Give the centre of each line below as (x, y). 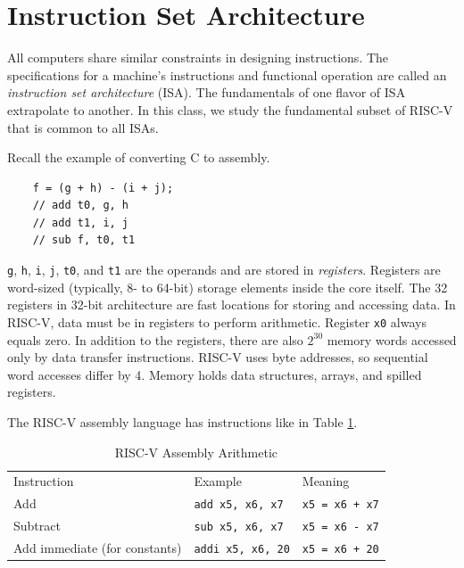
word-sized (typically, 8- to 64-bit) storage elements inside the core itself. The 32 (228, 287)
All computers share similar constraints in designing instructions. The (198, 58)
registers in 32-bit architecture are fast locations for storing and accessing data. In (232, 305)
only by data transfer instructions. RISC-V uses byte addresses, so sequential (218, 357)
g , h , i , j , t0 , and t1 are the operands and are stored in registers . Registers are (224, 270)
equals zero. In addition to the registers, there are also (155, 339)
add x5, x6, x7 (239, 505)
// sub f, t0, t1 (84, 240)
